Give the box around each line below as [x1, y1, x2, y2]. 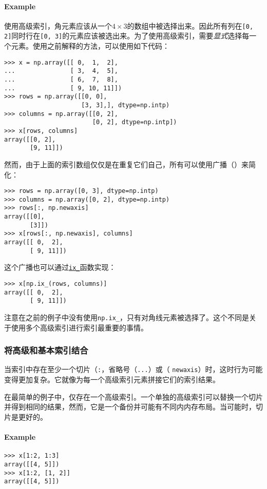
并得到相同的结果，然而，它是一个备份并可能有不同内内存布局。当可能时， [4, 401, 256, 412]
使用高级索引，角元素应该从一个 [4, 20, 112, 31]
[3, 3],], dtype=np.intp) [81, 101, 170, 109]
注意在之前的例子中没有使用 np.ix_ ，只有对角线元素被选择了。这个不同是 [4, 311, 249, 322]
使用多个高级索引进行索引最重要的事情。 [11, 322, 148, 332]
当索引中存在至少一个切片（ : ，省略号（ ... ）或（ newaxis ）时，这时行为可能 [4, 364, 263, 375]
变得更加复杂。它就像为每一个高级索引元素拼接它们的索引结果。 [4, 374, 220, 385]
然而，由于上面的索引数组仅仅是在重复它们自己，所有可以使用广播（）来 [4, 159, 249, 169]
